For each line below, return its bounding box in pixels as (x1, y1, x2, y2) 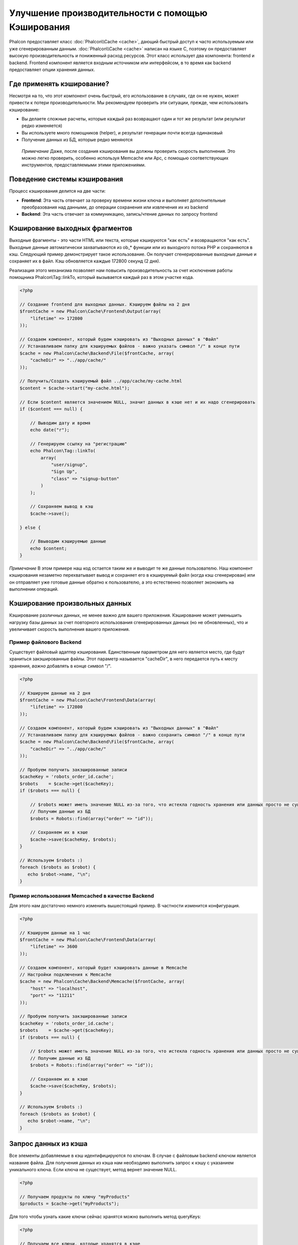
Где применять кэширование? (9, 80, 109, 88)
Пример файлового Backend (9, 638, 82, 645)
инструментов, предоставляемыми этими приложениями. (21, 162, 146, 168)
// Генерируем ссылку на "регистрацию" (30, 441, 128, 447)
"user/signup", (51, 462, 88, 468)
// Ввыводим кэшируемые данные (30, 538, 106, 544)
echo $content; (30, 545, 67, 551)
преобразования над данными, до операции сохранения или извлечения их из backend (21, 204, 209, 210)
